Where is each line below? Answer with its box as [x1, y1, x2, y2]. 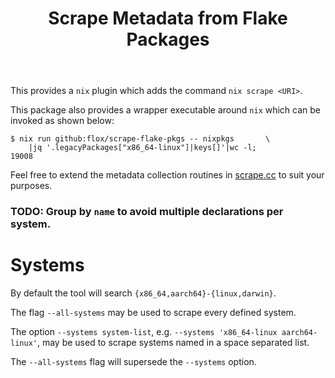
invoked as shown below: [10, 115, 115, 127]
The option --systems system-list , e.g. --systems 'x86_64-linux [10, 326, 278, 338]
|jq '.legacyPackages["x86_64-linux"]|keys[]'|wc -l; [28, 143, 257, 153]
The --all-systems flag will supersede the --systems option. [10, 356, 257, 368]
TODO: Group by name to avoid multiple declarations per [10, 205, 284, 219]
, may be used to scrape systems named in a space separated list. [36, 337, 310, 349]
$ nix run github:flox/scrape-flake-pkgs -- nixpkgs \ [10, 134, 271, 144]
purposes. [10, 180, 53, 192]
